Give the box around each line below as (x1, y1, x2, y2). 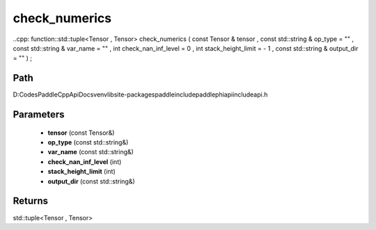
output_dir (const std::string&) (47, 177, 135, 186)
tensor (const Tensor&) (47, 129, 115, 137)
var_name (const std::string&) (47, 148, 134, 156)
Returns (13, 195, 49, 207)
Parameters (13, 108, 65, 121)
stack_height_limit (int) (47, 167, 116, 176)
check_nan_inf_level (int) (47, 157, 122, 166)
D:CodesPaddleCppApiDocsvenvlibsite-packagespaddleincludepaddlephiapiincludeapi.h (13, 90, 268, 99)
